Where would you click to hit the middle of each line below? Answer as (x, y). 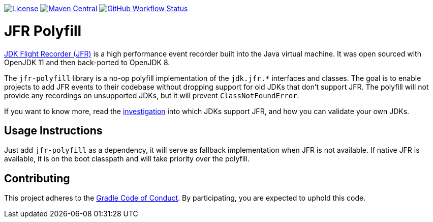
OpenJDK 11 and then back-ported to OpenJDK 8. (87, 62)
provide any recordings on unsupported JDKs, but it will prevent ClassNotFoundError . (152, 95)
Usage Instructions (53, 130)
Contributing (37, 178)
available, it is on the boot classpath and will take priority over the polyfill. (127, 159)
